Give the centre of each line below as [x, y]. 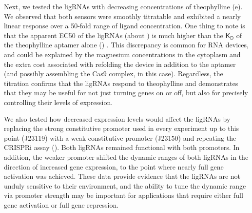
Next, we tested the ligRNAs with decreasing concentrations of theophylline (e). [123, 6]
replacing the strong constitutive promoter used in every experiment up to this [121, 128]
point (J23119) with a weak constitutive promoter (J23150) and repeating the [120, 138]
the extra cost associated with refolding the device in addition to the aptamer [120, 64]
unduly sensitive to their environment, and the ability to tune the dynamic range [125, 185]
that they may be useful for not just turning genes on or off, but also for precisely [126, 93]
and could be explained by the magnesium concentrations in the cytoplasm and [122, 54]
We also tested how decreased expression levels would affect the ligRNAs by [117, 118]
